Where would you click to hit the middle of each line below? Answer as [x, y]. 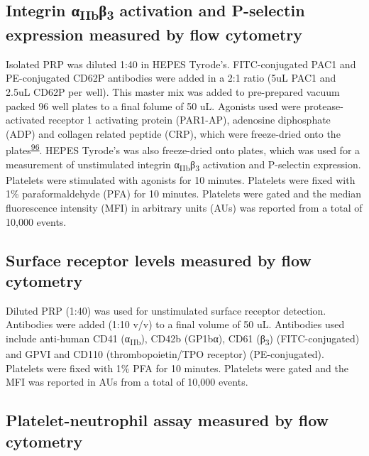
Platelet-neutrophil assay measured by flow [167, 420]
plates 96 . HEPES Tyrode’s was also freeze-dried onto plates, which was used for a [183, 149]
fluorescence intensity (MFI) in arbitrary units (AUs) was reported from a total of [184, 208]
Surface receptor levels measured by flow [159, 260]
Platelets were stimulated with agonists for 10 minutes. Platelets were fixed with [181, 179]
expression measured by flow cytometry [154, 34]
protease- [324, 105]
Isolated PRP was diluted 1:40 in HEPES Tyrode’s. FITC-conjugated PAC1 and [181, 64]
